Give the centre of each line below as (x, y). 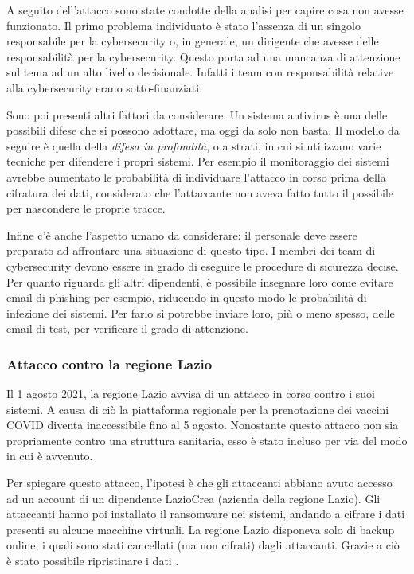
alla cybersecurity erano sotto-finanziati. (105, 87)
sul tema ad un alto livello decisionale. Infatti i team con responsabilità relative (200, 72)
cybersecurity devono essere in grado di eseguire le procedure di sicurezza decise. (203, 266)
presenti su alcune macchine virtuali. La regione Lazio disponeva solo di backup (201, 529)
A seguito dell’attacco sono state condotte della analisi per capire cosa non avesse (205, 10)
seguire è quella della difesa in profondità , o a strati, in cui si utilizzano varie (194, 145)
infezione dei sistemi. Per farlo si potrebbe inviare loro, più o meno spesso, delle (201, 312)
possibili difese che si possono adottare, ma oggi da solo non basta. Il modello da (203, 130)
